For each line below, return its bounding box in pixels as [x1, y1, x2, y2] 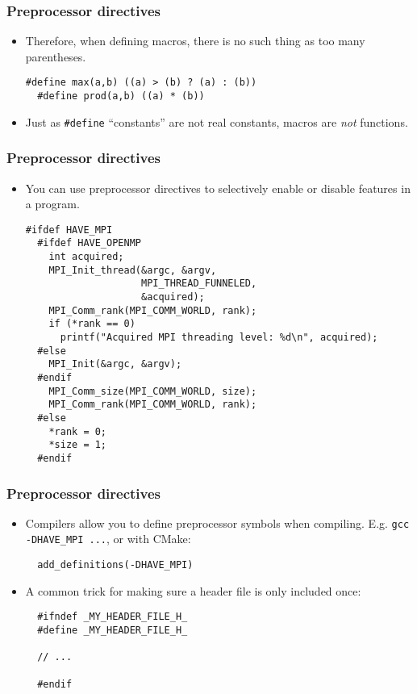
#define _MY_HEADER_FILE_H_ [37, 625, 188, 637]
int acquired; [48, 251, 124, 263]
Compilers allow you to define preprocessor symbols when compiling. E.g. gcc [25, 514, 410, 531]
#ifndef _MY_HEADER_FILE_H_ [37, 611, 188, 623]
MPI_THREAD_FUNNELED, [140, 278, 257, 290]
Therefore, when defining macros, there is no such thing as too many [25, 32, 365, 49]
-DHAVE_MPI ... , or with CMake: [25, 530, 191, 547]
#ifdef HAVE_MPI [25, 224, 113, 236]
